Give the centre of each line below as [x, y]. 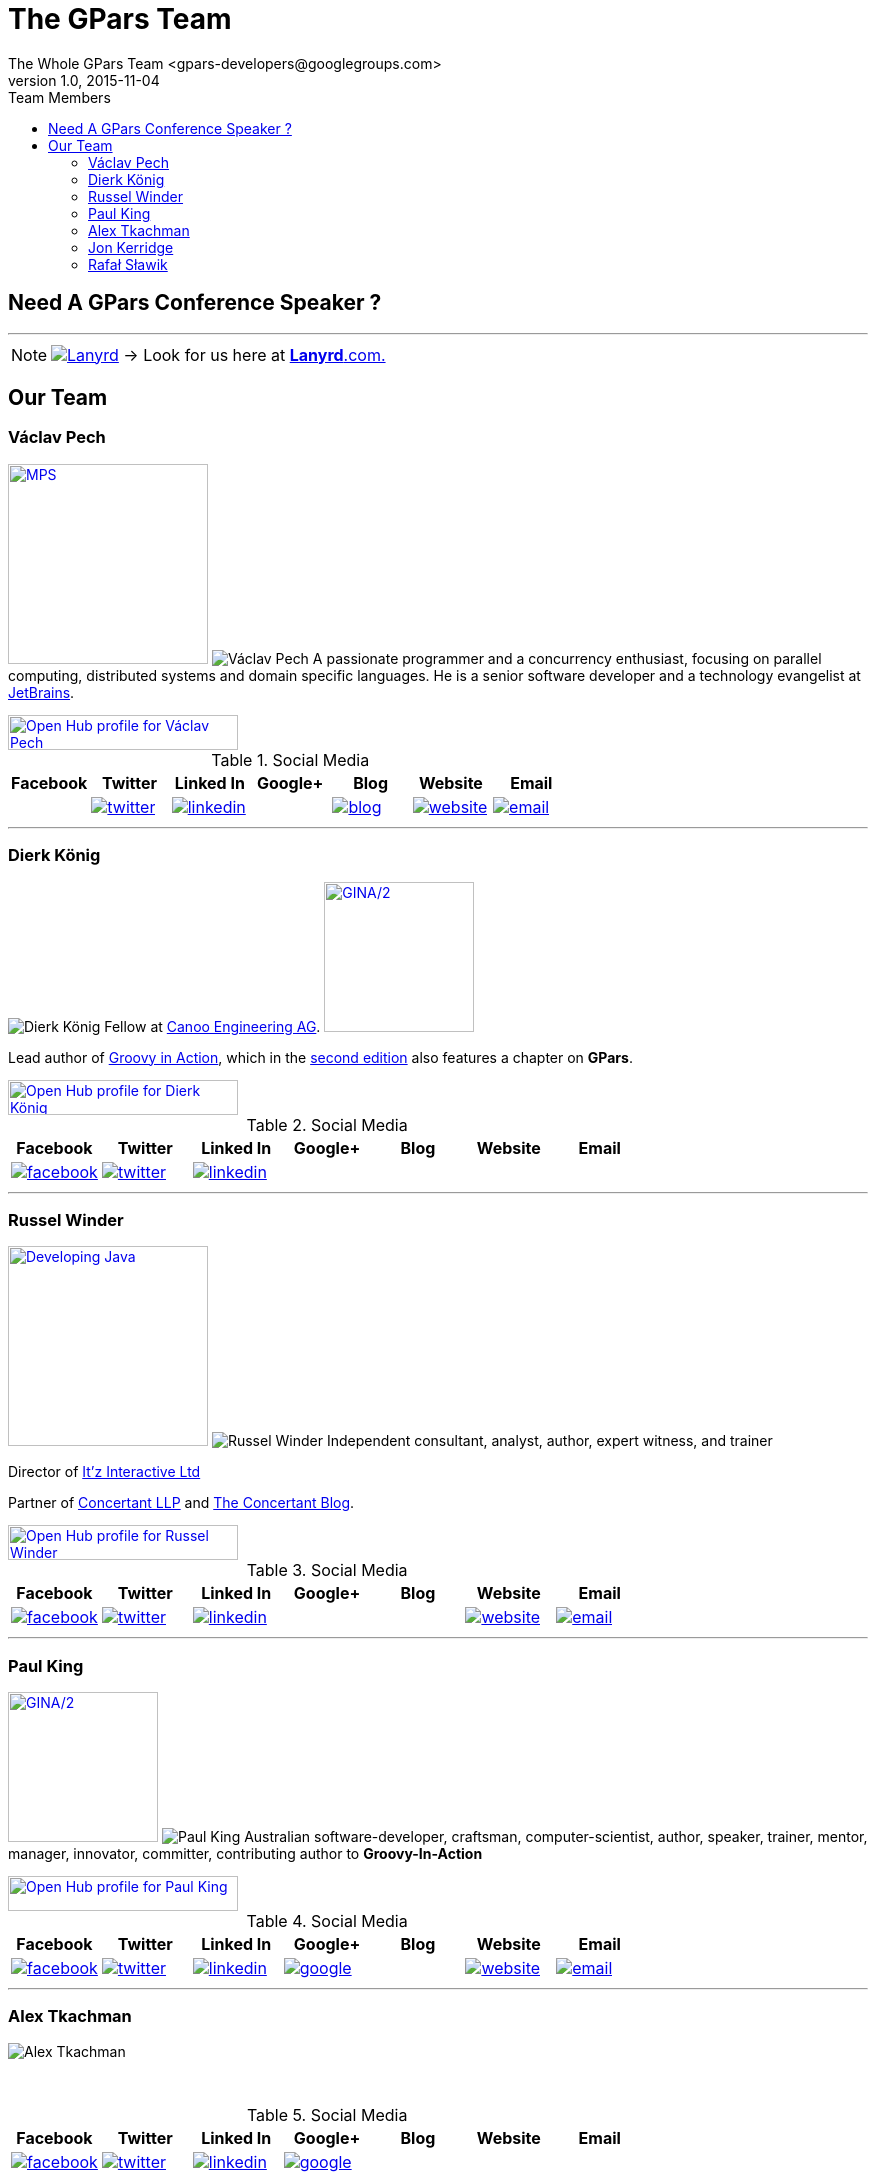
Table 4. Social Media [327, 1921]
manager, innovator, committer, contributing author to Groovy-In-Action [245, 1854]
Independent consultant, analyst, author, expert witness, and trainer [549, 1441]
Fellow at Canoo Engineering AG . [212, 1026]
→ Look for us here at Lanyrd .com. [254, 354]
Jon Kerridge [131, 247]
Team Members [59, 97]
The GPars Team [120, 19]
